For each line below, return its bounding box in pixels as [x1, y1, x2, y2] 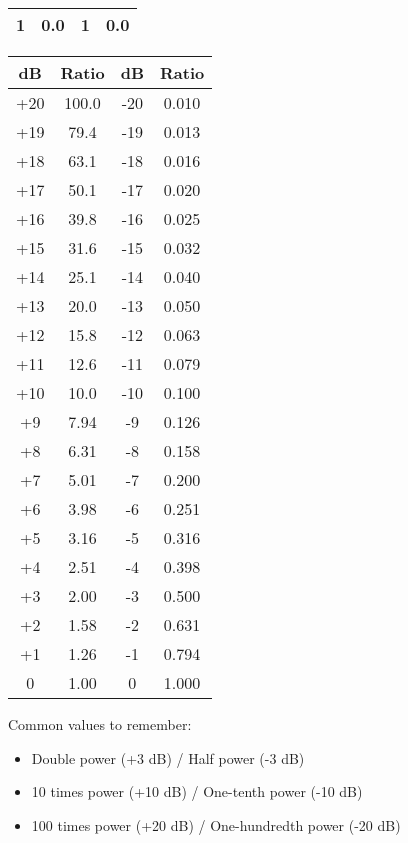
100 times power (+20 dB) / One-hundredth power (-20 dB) [31, 814, 401, 835]
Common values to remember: [8, 714, 192, 734]
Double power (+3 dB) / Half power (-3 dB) [31, 747, 305, 768]
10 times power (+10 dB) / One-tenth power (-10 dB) [31, 781, 363, 802]
